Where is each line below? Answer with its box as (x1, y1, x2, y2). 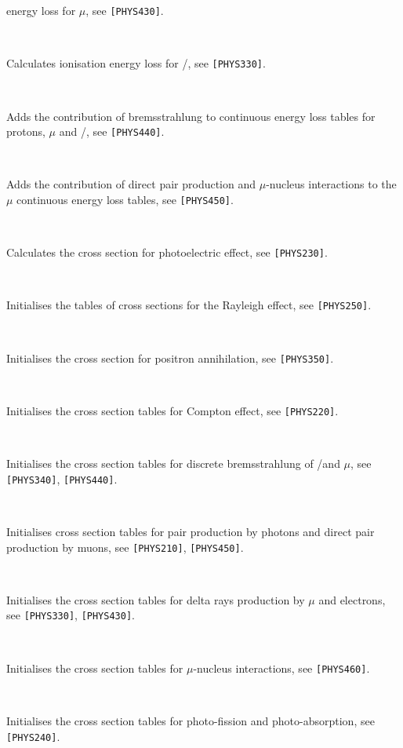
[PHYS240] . (6, 728, 60, 744)
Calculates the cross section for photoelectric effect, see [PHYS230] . (6, 244, 328, 261)
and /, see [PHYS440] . (59, 123, 165, 140)
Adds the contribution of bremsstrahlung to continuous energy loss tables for (6, 108, 376, 124)
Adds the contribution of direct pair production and (6, 176, 256, 192)
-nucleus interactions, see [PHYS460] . (193, 659, 370, 676)
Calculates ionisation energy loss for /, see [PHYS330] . (6, 55, 266, 71)
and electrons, (318, 591, 386, 608)
